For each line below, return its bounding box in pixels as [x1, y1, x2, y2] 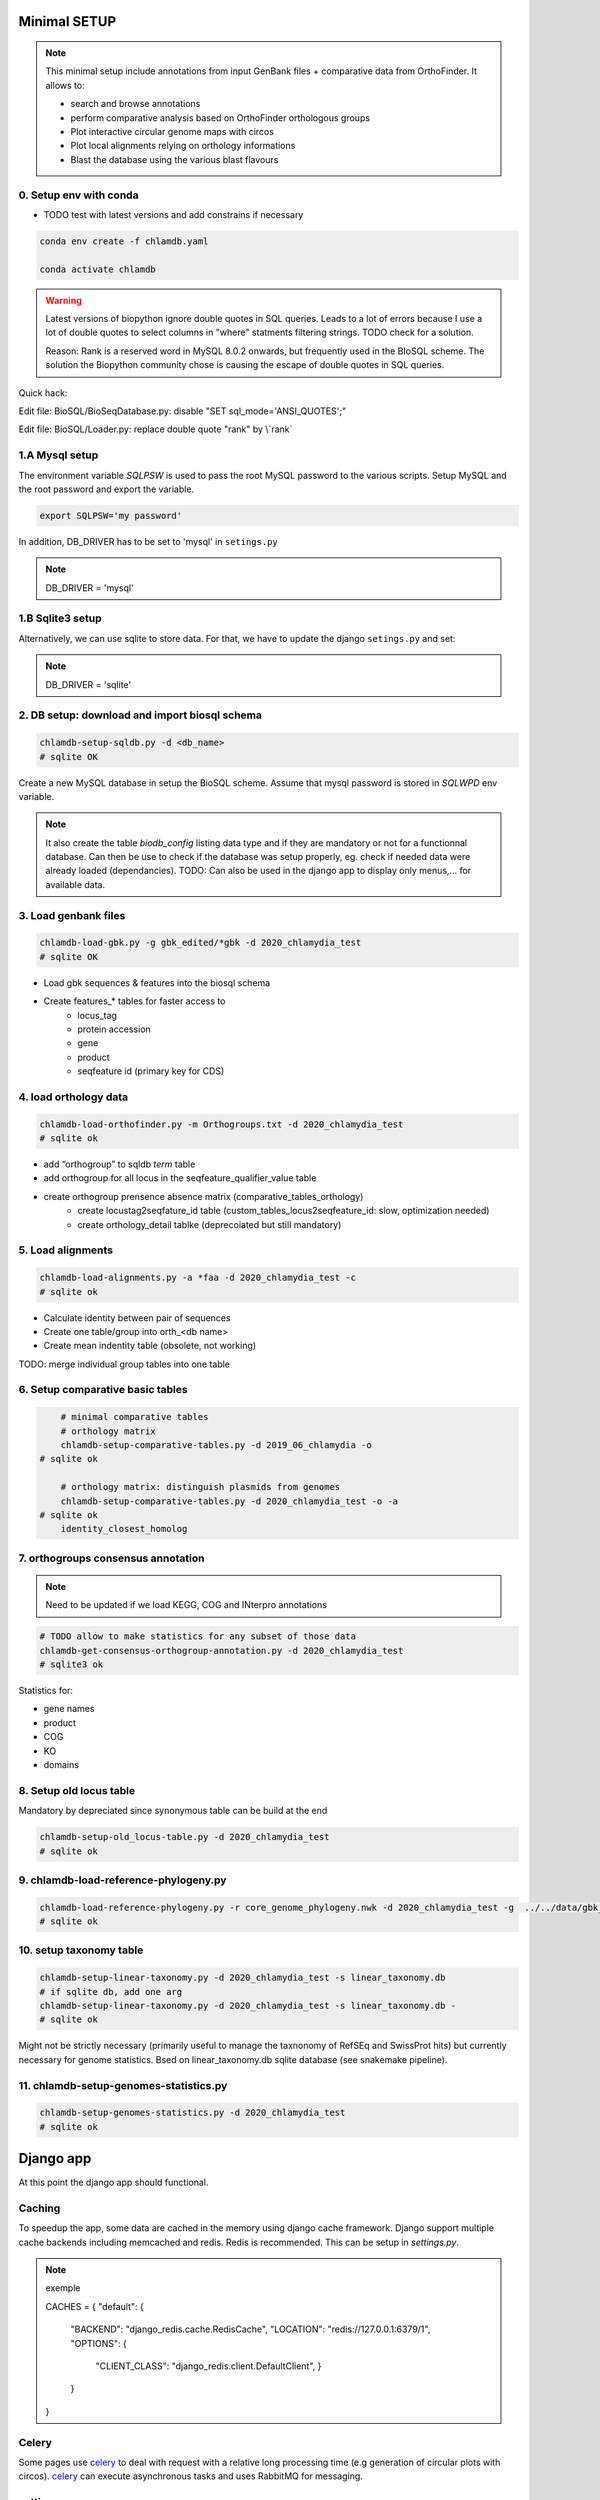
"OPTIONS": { [70, 2337, 127, 2349]
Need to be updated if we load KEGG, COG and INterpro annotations [45, 1599, 327, 1611]
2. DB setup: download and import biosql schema [18, 708, 263, 722]
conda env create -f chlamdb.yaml [39, 235, 209, 247]
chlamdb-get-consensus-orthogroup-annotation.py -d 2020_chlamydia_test [39, 1645, 404, 1656]
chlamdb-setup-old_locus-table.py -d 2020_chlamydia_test [39, 1831, 330, 1843]
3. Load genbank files [18, 908, 126, 922]
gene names [43, 1703, 95, 1715]
